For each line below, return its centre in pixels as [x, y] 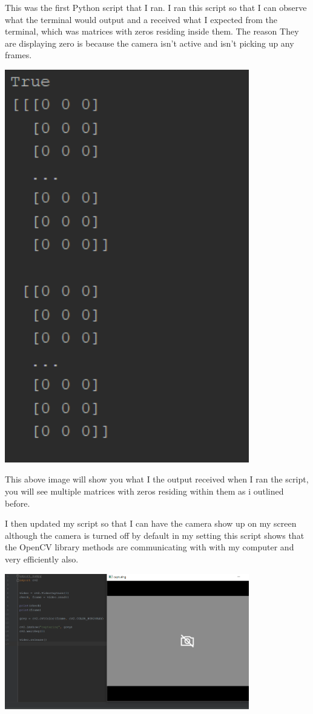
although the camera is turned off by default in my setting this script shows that [155, 535]
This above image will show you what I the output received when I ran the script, [157, 479]
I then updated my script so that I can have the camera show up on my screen [151, 523]
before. [18, 503]
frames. [18, 55]
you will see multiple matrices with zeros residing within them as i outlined [144, 491]
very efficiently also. [42, 559]
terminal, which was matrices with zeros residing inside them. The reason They [152, 31]
